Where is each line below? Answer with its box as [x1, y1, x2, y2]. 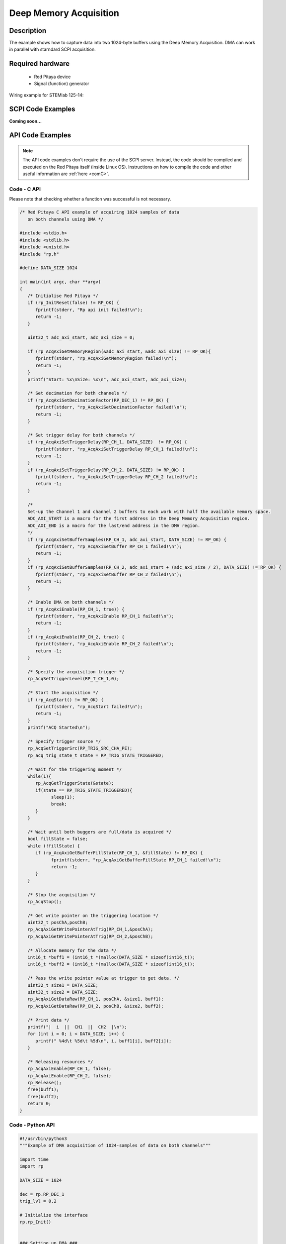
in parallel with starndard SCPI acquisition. [9, 46, 96, 52]
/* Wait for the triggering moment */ [27, 766, 122, 772]
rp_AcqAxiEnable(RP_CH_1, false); [27, 1066, 112, 1072]
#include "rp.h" [19, 251, 60, 257]
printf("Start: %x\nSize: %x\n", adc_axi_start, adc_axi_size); [27, 376, 188, 382]
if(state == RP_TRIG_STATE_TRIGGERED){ [35, 787, 133, 793]
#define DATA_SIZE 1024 [19, 265, 78, 271]
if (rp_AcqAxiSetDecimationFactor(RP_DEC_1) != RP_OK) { [27, 397, 169, 403]
